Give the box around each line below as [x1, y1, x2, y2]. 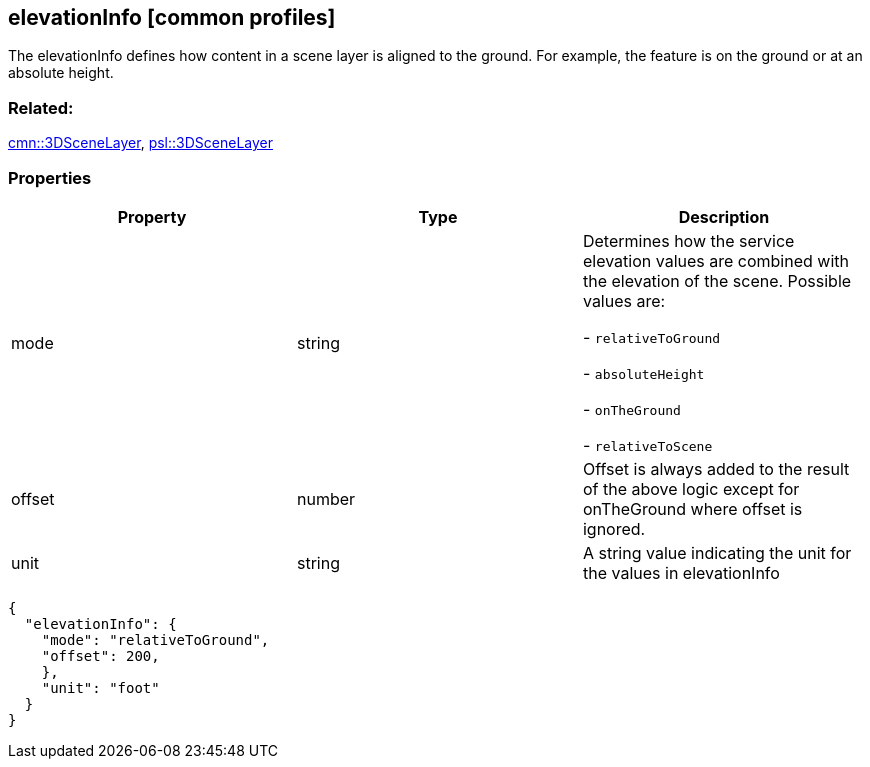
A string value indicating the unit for [582, 542, 852, 563]
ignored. [582, 518, 646, 539]
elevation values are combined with [582, 250, 849, 271]
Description [678, 206, 770, 227]
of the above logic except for [582, 478, 800, 499]
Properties [8, 167, 92, 188]
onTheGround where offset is [582, 498, 803, 519]
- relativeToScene [582, 434, 713, 455]
